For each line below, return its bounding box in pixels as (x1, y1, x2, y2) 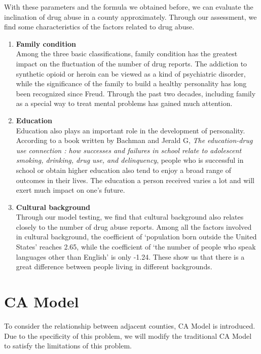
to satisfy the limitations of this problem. (4, 340, 132, 351)
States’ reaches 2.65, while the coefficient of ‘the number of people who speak (16, 241, 256, 252)
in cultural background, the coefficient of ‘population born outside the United (16, 231, 257, 242)
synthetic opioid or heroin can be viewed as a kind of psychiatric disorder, (16, 68, 246, 79)
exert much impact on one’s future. (16, 185, 125, 195)
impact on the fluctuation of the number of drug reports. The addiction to (16, 58, 247, 68)
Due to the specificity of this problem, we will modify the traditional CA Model (4, 330, 252, 341)
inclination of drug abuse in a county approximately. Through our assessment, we (4, 11, 257, 22)
